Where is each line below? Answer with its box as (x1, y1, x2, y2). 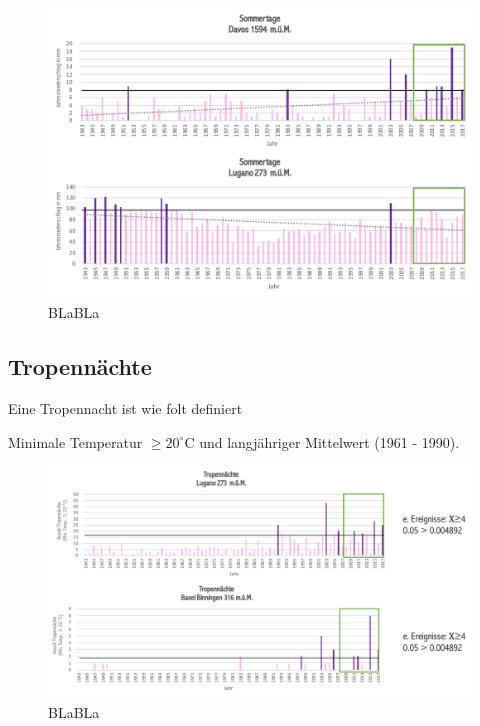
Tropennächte (8, 351, 152, 382)
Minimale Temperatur (8, 431, 143, 452)
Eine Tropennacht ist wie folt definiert (8, 398, 243, 419)
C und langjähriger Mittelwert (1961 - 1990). (184, 431, 460, 452)
